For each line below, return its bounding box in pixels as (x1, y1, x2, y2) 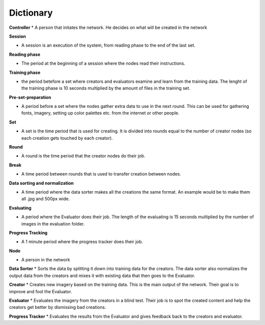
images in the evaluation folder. (21, 221, 85, 226)
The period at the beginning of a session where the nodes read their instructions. (21, 60, 185, 66)
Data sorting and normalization (9, 180, 74, 186)
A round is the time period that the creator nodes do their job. (21, 153, 146, 159)
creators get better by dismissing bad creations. (9, 304, 106, 310)
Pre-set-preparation (9, 94, 52, 100)
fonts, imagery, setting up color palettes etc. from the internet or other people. (21, 110, 180, 116)
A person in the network (21, 257, 71, 263)
